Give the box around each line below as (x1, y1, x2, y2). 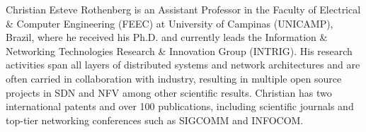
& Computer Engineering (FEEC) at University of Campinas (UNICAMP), (6, 16, 333, 30)
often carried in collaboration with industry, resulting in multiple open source (6, 71, 342, 85)
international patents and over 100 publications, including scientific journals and (6, 99, 354, 114)
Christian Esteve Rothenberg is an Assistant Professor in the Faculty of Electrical (6, 2, 361, 16)
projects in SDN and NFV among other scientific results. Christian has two (6, 85, 332, 100)
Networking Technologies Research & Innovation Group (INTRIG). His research (6, 43, 353, 58)
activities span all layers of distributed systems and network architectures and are (6, 57, 360, 72)
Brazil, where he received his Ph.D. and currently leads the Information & (6, 30, 328, 44)
